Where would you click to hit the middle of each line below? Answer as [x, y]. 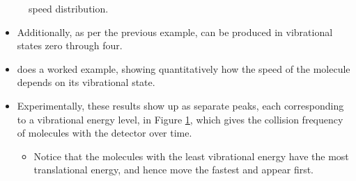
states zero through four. [70, 45]
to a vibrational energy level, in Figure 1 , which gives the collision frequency [180, 119]
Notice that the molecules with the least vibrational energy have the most [191, 156]
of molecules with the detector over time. [105, 133]
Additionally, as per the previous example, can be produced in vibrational [175, 32]
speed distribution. [69, 8]
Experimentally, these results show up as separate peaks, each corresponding [180, 105]
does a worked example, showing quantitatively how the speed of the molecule [184, 68]
